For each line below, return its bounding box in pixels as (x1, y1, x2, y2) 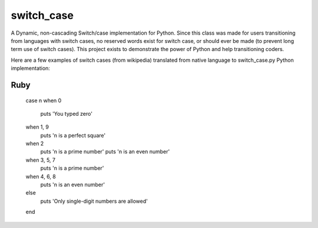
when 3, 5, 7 (25, 156, 56, 163)
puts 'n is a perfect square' (40, 132, 106, 139)
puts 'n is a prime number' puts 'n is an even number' (40, 148, 170, 155)
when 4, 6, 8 (25, 173, 56, 180)
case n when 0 (25, 97, 62, 104)
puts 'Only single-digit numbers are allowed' (40, 197, 148, 204)
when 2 (25, 140, 44, 147)
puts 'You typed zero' (40, 110, 92, 117)
